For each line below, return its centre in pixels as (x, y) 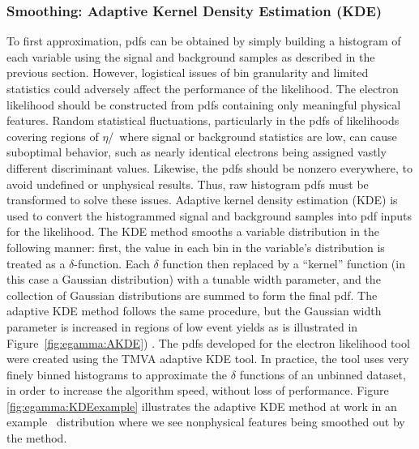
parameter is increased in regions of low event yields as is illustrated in (182, 326)
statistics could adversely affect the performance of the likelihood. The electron (203, 88)
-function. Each (112, 263)
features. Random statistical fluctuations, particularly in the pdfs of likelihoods (203, 120)
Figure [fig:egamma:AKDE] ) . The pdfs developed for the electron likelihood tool (208, 342)
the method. (37, 438)
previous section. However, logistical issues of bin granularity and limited (188, 73)
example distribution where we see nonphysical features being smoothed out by (206, 422)
